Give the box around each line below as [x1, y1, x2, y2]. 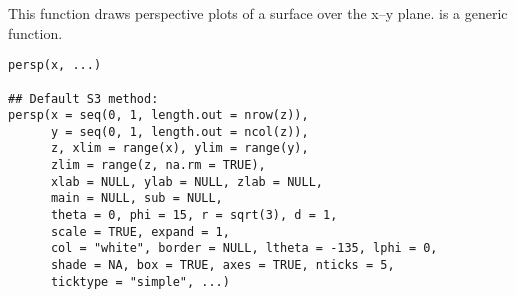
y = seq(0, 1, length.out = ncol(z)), [50, 124, 309, 139]
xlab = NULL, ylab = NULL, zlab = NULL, [50, 174, 323, 189]
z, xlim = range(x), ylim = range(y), [50, 141, 309, 156]
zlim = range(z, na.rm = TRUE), [50, 158, 266, 173]
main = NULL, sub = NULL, [50, 191, 223, 206]
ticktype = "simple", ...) [50, 274, 230, 289]
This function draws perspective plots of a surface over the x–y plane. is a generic [8, 3, 508, 23]
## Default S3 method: [8, 91, 159, 106]
